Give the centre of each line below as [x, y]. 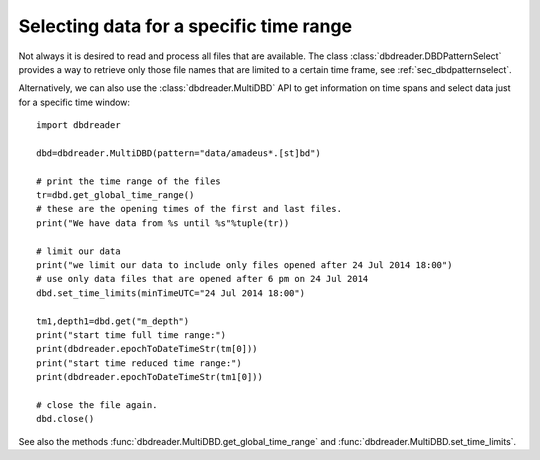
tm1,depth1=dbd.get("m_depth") [113, 321]
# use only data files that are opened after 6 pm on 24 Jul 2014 [202, 279]
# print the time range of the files [129, 181]
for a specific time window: [74, 102]
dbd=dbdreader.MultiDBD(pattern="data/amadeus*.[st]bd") [179, 153]
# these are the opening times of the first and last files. [189, 209]
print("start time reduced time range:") [139, 363]
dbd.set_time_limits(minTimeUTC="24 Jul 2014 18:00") [170, 293]
